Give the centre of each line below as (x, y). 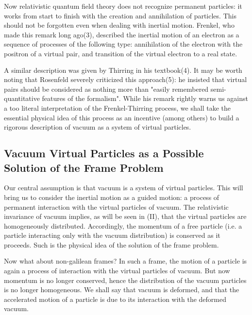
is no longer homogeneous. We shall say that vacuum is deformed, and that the (122, 290)
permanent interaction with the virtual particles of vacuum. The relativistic (116, 207)
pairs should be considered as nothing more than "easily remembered (106, 89)
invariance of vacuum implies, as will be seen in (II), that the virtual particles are (125, 216)
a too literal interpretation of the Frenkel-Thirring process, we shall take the (117, 108)
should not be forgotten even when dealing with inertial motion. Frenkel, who (119, 25)
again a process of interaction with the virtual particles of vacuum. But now (117, 271)
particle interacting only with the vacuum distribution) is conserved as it (112, 235)
